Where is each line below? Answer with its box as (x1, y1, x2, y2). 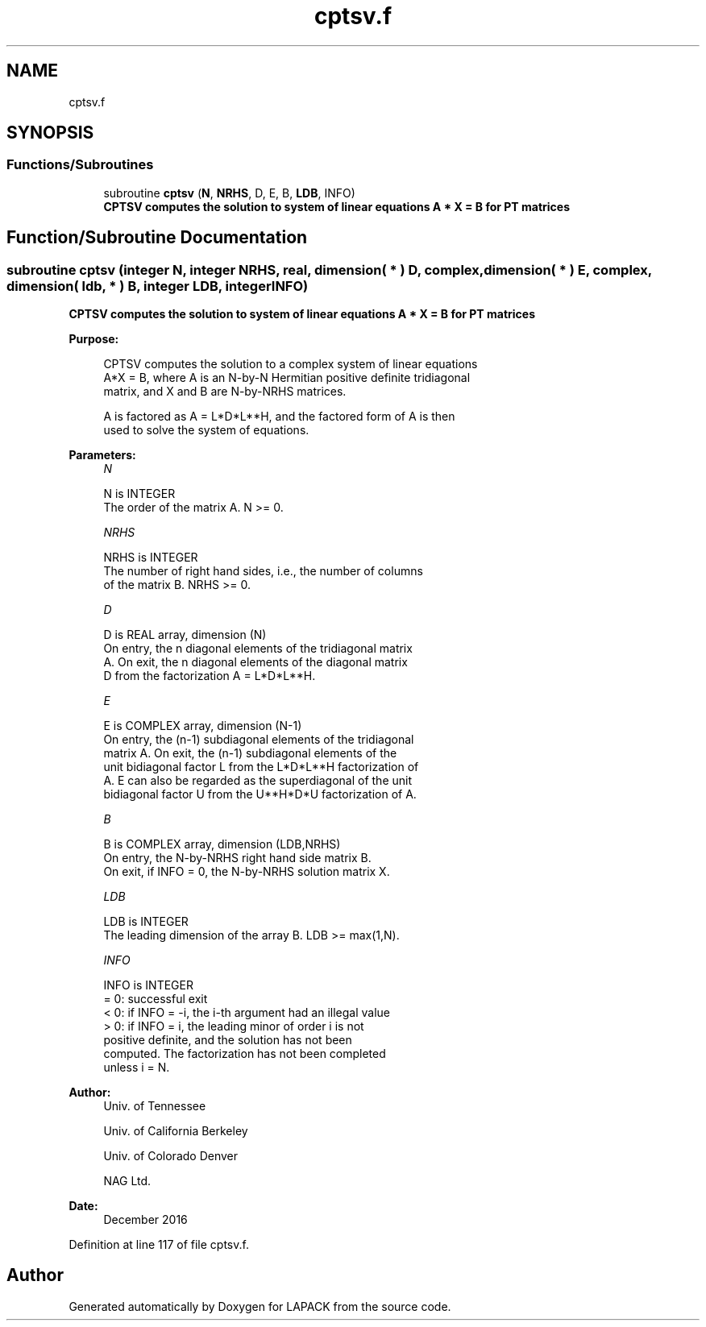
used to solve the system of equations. (103, 423, 309, 437)
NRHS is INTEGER (103, 550, 198, 565)
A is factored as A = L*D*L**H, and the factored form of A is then (103, 409, 455, 424)
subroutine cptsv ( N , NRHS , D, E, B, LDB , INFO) (103, 185, 355, 200)
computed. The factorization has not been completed (103, 1047, 386, 1061)
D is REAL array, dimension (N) (103, 628, 267, 642)
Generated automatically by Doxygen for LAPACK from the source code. (69, 1299, 451, 1313)
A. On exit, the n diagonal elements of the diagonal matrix (103, 655, 408, 670)
